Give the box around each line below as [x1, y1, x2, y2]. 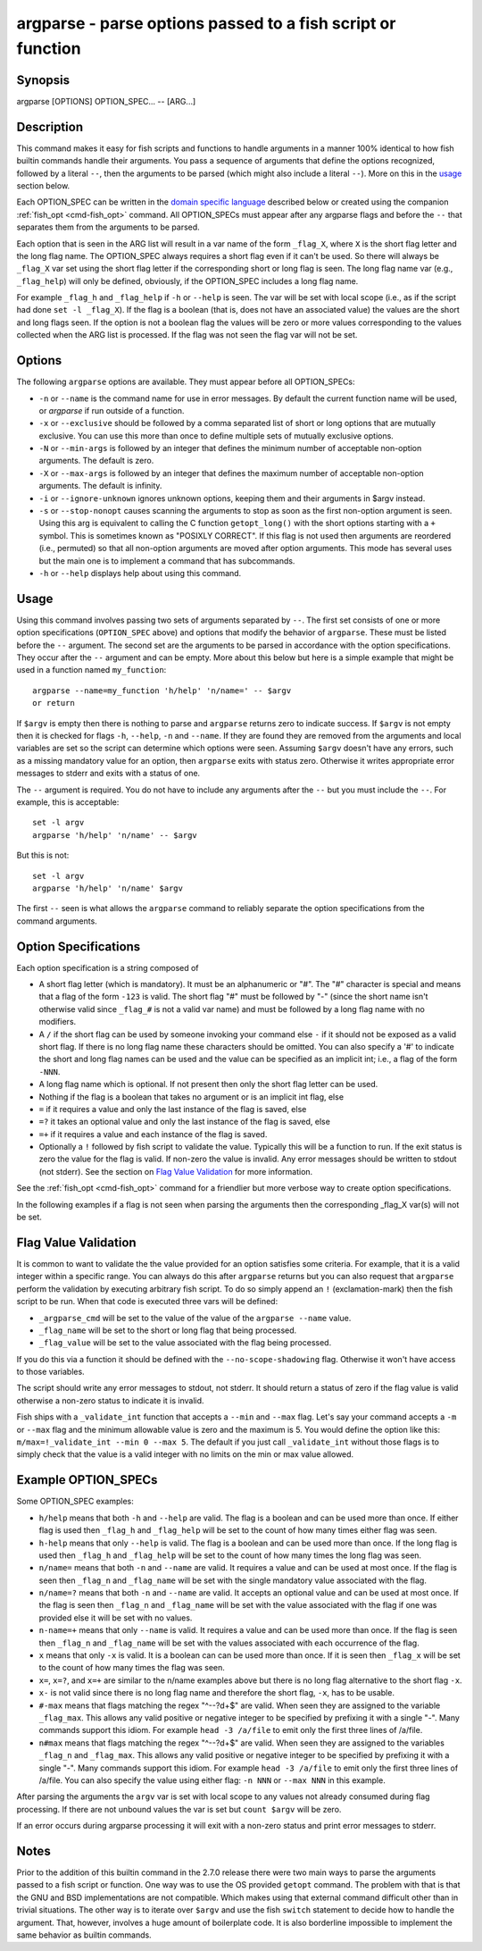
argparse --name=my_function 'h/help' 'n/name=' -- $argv [32, 685, 292, 696]
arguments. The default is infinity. [38, 481, 162, 491]
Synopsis [16, 72, 71, 88]
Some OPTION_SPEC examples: [16, 1496, 134, 1507]
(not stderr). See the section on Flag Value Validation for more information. [38, 1166, 313, 1176]
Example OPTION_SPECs [16, 1472, 158, 1487]
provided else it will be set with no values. [38, 1612, 193, 1623]
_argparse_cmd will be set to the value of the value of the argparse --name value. [38, 1312, 352, 1323]
